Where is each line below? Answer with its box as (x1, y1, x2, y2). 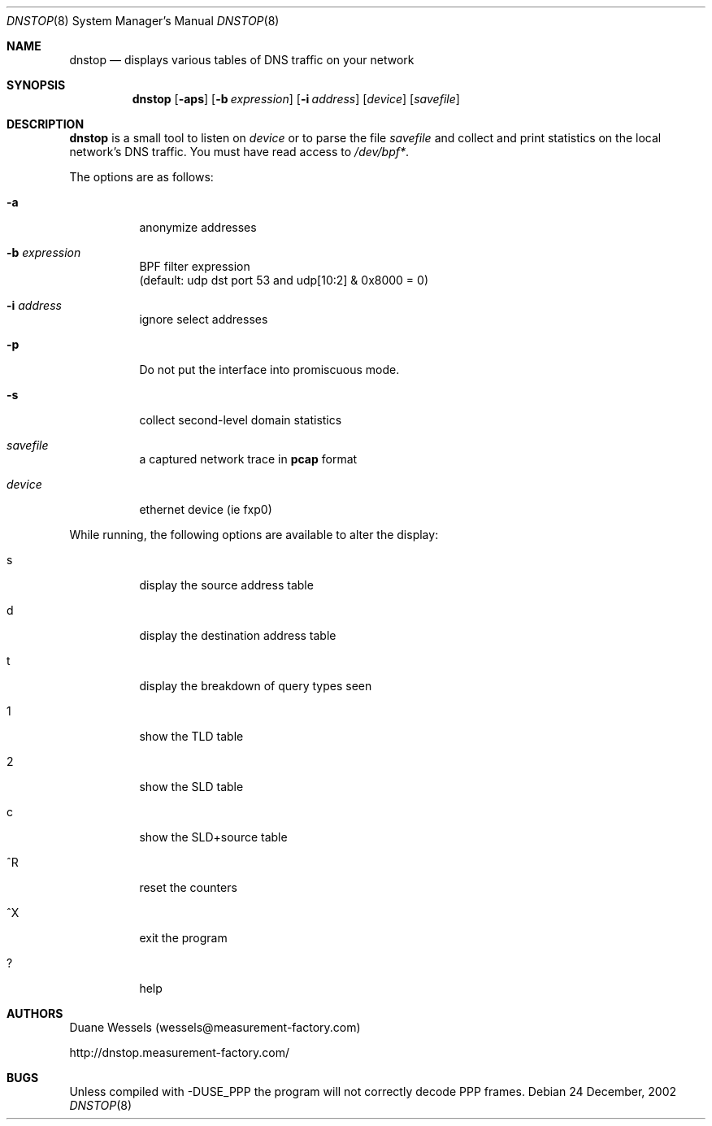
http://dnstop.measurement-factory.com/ (69, 1046, 290, 1059)
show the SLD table (139, 780, 244, 793)
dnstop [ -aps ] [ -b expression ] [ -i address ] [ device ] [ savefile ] (132, 92, 460, 106)
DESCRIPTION (7, 117, 85, 131)
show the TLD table (139, 729, 244, 743)
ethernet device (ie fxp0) (139, 502, 272, 516)
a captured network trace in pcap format (139, 452, 358, 466)
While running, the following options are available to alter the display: (69, 528, 439, 541)
